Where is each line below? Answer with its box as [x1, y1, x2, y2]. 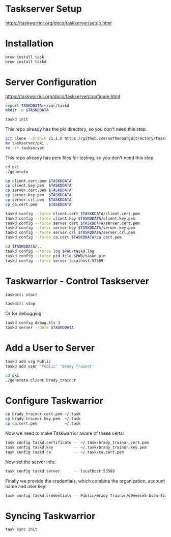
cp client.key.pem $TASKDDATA [5, 183, 72, 188]
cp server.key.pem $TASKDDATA [5, 193, 72, 198]
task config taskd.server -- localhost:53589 [5, 468, 115, 473]
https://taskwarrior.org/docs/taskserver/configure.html [5, 93, 121, 99]
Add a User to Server [5, 342, 95, 354]
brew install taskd [5, 59, 47, 64]
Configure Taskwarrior [5, 395, 103, 406]
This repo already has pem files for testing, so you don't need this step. [5, 155, 155, 161]
